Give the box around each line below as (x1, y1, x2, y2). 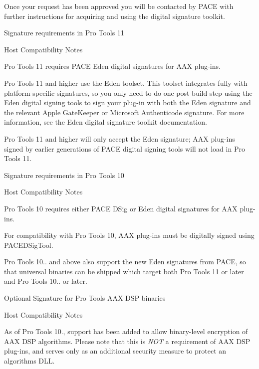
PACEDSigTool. (4, 239, 53, 250)
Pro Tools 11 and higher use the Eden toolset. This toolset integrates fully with (4, 77, 248, 88)
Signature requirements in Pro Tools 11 (4, 27, 124, 38)
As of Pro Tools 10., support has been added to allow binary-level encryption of (4, 326, 248, 337)
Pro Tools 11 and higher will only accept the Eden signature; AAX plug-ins (4, 133, 235, 144)
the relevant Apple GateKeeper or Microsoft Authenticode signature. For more (4, 107, 245, 117)
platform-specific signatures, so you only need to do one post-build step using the (4, 87, 253, 98)
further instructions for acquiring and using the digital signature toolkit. (4, 10, 225, 21)
